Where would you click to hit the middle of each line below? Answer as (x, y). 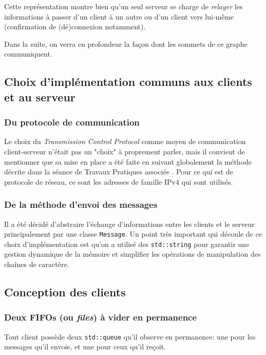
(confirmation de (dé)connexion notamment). (75, 26)
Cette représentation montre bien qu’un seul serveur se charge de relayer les (123, 6)
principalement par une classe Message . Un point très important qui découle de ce (133, 234)
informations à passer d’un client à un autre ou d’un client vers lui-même (119, 16)
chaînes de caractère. (37, 264)
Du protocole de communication (72, 122)
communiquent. (28, 54)
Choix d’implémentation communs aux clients (128, 82)
